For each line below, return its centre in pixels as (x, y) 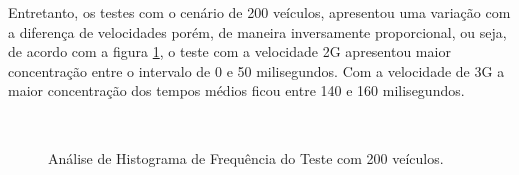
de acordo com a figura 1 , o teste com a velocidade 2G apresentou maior (229, 51)
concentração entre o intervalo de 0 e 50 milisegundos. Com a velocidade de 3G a (256, 70)
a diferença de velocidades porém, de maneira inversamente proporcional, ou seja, (257, 31)
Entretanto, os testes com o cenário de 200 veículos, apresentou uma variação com (259, 12)
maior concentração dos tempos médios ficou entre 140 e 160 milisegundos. (236, 90)
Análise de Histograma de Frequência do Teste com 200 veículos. (246, 157)
